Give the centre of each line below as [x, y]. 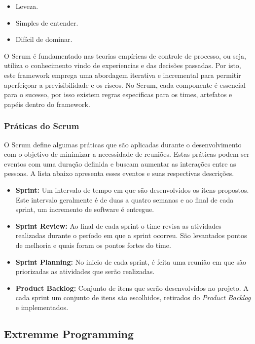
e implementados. [42, 307]
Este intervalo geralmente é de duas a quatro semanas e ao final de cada [125, 199]
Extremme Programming [69, 333]
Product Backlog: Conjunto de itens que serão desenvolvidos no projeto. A [132, 288]
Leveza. [27, 6]
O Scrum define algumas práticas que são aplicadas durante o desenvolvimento [123, 144]
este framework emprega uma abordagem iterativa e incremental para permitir [123, 75]
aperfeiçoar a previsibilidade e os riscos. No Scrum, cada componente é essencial [125, 85]
